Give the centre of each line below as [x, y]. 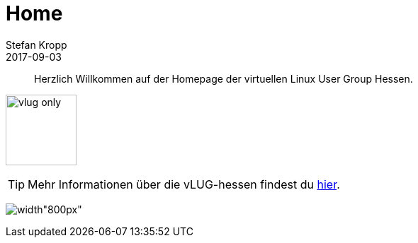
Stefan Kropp [36, 45]
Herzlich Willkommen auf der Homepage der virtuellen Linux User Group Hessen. [224, 78]
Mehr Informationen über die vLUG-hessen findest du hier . [184, 184]
